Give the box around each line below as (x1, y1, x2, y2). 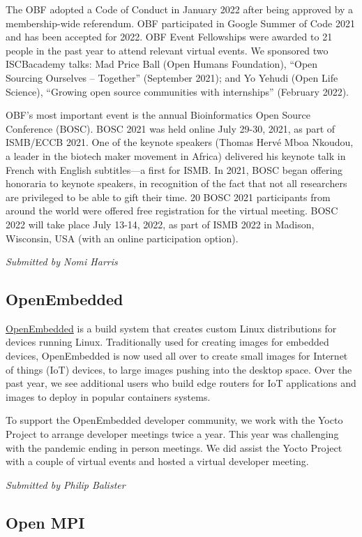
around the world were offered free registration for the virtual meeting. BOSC (6, 203, 338, 218)
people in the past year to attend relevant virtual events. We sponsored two (6, 43, 329, 57)
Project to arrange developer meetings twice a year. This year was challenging (6, 427, 339, 441)
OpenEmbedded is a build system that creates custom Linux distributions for (6, 321, 337, 335)
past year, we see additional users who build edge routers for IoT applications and (6, 376, 356, 390)
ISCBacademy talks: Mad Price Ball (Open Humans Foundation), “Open (6, 57, 318, 71)
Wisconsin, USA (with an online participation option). (6, 230, 239, 245)
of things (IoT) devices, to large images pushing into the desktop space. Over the (6, 362, 352, 376)
